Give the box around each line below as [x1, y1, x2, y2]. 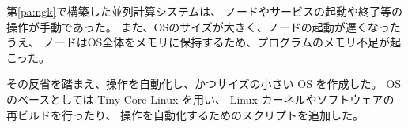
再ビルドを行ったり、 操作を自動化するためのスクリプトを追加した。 [6, 106, 365, 123]
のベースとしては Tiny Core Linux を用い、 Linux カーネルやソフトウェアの [6, 90, 395, 107]
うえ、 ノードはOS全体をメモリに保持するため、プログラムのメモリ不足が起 [6, 34, 401, 50]
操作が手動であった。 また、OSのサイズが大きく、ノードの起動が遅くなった [6, 18, 401, 35]
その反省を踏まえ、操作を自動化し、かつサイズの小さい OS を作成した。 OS [6, 75, 401, 92]
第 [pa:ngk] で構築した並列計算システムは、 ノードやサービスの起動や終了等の [6, 3, 402, 19]
